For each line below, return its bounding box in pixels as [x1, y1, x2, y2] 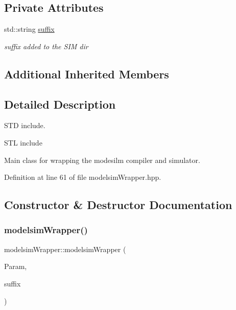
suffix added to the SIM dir [4, 40, 88, 51]
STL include [4, 137, 42, 148]
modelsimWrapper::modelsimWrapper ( [4, 243, 126, 254]
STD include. [4, 120, 45, 131]
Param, [4, 261, 27, 272]
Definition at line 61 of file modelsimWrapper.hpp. [4, 172, 161, 182]
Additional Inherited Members [4, 66, 169, 81]
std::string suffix [4, 24, 55, 34]
